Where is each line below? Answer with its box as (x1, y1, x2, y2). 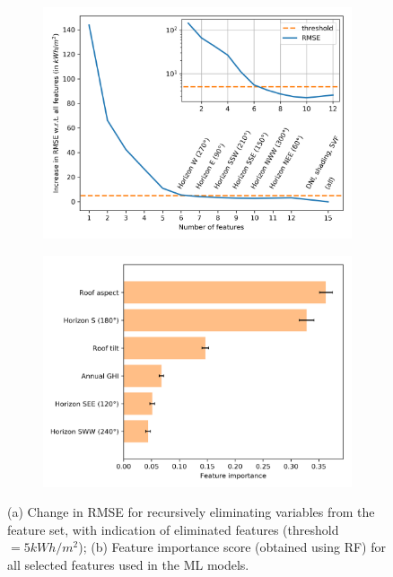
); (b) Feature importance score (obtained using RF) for (78, 538, 386, 556)
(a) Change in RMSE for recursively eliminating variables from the (7, 503, 375, 521)
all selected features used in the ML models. (7, 555, 249, 573)
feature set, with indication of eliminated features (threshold (7, 520, 339, 538)
